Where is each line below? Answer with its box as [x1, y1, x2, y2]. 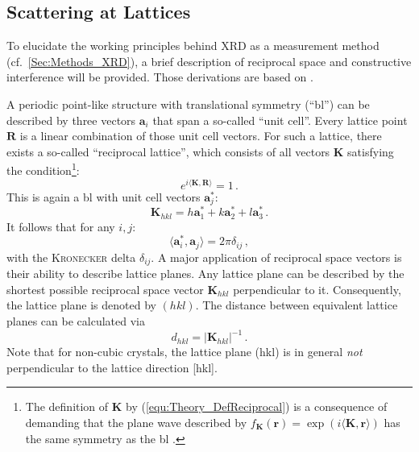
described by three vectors [6, 111, 136, 128]
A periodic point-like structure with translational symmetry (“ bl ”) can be [6, 95, 370, 112]
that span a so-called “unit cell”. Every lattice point [152, 111, 408, 128]
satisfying [347, 143, 394, 160]
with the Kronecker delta [6, 248, 136, 265]
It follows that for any [6, 218, 115, 234]
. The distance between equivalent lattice [195, 296, 398, 313]
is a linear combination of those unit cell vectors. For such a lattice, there [19, 127, 382, 144]
